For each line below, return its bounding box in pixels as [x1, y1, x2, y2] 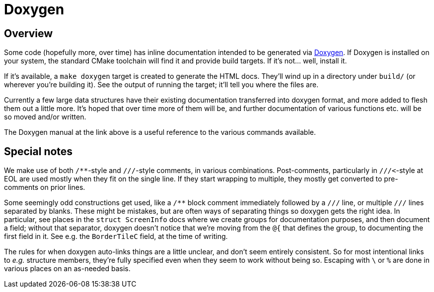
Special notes [4, 145, 73, 158]
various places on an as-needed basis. [4, 264, 131, 273]
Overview [4, 27, 53, 40]
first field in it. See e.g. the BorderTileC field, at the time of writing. [4, 232, 228, 241]
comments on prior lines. [4, 183, 85, 192]
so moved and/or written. [4, 113, 86, 121]
